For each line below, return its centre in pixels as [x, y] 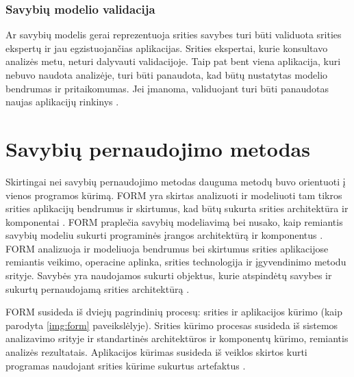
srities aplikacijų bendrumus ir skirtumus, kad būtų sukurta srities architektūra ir [177, 208]
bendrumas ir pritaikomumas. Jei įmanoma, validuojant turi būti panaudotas [167, 88]
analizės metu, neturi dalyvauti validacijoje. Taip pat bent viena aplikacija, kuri [173, 61]
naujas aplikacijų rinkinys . [62, 102]
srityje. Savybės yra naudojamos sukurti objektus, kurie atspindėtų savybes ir [169, 275]
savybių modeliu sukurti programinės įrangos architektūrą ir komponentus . [164, 235]
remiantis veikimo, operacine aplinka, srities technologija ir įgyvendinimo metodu [176, 262]
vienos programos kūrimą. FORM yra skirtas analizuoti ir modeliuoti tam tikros [174, 195]
